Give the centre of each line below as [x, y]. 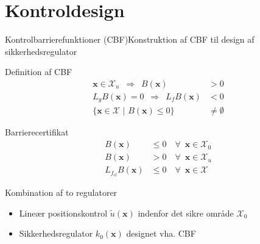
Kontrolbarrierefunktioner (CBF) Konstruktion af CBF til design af [130, 39]
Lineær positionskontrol [63, 213]
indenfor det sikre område [186, 213]
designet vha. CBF [161, 233]
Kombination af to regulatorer [61, 192]
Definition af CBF [39, 72]
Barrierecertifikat [37, 132]
